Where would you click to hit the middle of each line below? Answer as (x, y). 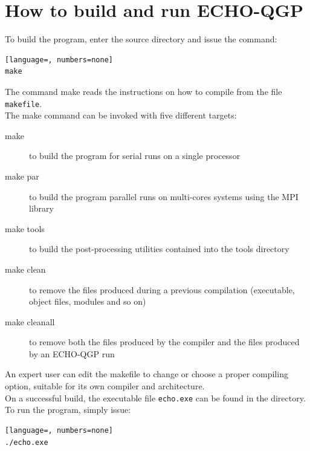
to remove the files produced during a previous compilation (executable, (162, 289)
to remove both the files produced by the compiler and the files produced (164, 342)
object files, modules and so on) (88, 301)
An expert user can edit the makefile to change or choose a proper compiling (147, 374)
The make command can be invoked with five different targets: (121, 115)
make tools (25, 228)
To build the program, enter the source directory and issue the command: (141, 39)
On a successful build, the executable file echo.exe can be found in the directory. (155, 397)
